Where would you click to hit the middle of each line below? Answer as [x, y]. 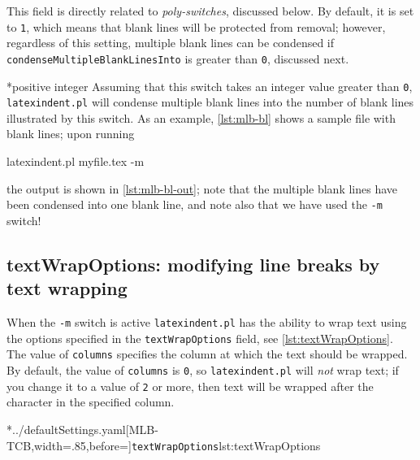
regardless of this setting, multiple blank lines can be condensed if [171, 43]
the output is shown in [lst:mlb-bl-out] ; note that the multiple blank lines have [202, 188]
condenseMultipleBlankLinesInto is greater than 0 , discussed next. [178, 58]
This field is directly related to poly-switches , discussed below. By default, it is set [210, 11]
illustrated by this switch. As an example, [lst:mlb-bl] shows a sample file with [201, 117]
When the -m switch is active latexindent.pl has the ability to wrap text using [207, 322]
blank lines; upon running [71, 134]
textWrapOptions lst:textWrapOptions [226, 445]
